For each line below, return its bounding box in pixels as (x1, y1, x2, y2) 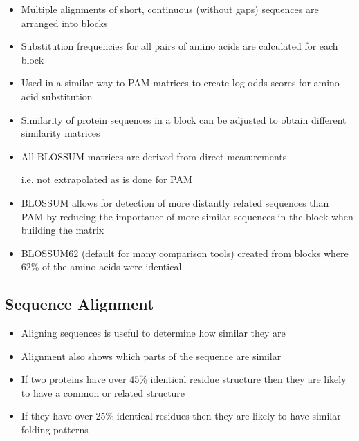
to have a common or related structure (21, 385, 185, 400)
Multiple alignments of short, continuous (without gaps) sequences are (21, 2, 319, 16)
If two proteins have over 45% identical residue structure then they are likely (21, 372, 347, 386)
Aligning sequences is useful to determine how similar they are (21, 326, 286, 340)
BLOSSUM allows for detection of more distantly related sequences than (21, 195, 329, 209)
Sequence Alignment (5, 293, 154, 315)
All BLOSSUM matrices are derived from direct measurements (21, 149, 287, 163)
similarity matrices (21, 126, 100, 140)
